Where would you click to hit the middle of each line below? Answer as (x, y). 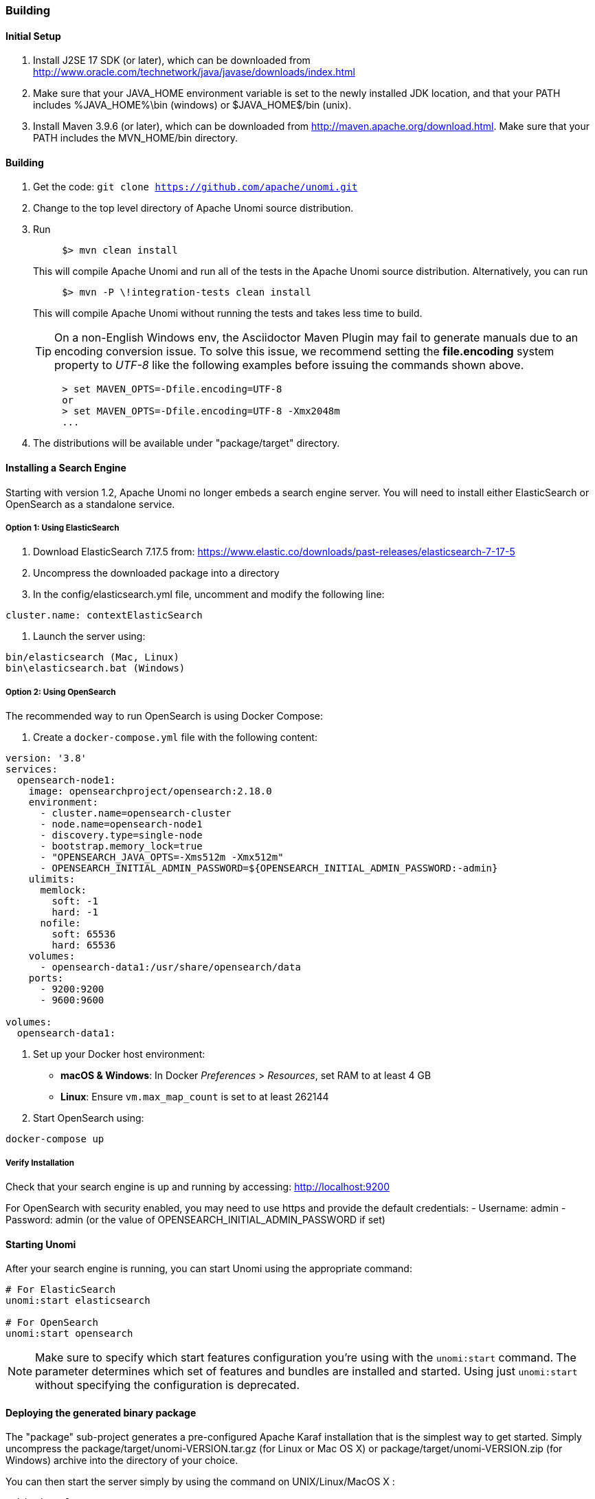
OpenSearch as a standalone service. (90, 504)
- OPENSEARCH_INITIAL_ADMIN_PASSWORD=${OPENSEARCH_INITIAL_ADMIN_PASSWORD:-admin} (269, 868)
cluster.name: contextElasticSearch (104, 615)
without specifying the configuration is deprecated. (168, 1385)
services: (32, 769)
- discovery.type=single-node (121, 835)
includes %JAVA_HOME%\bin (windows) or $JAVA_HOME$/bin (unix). (192, 105)
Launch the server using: (89, 636)
